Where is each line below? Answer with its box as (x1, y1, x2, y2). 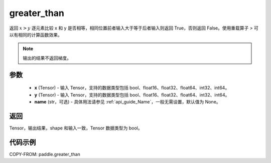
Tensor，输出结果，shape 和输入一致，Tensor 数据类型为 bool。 (9, 125, 143, 131)
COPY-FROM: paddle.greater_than (9, 151, 80, 157)
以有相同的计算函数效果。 (9, 31, 62, 37)
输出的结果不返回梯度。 (23, 55, 71, 61)
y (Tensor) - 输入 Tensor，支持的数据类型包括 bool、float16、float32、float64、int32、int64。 (34, 91, 230, 97)
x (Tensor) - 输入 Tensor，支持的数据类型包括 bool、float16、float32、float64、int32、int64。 (34, 85, 230, 91)
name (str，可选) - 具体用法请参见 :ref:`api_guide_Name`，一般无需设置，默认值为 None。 (34, 98, 221, 104)
